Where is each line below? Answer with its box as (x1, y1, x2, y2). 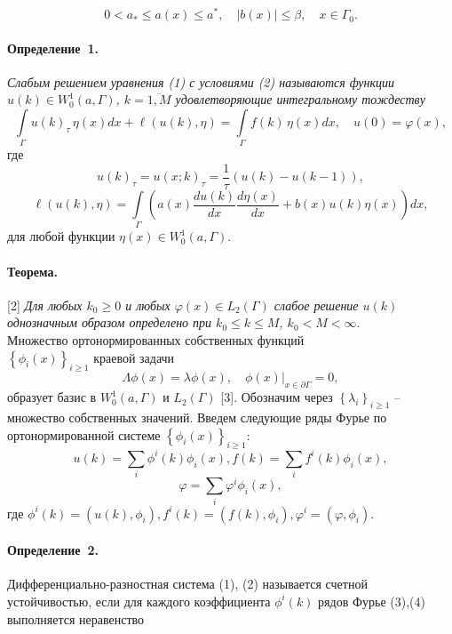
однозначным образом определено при (7, 313, 212, 332)
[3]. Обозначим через (220, 388, 333, 406)
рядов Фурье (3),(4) (318, 591, 425, 610)
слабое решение (274, 295, 359, 314)
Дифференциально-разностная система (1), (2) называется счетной (7, 574, 368, 593)
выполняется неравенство (7, 609, 145, 628)
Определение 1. (7, 38, 99, 57)
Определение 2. (7, 541, 99, 559)
